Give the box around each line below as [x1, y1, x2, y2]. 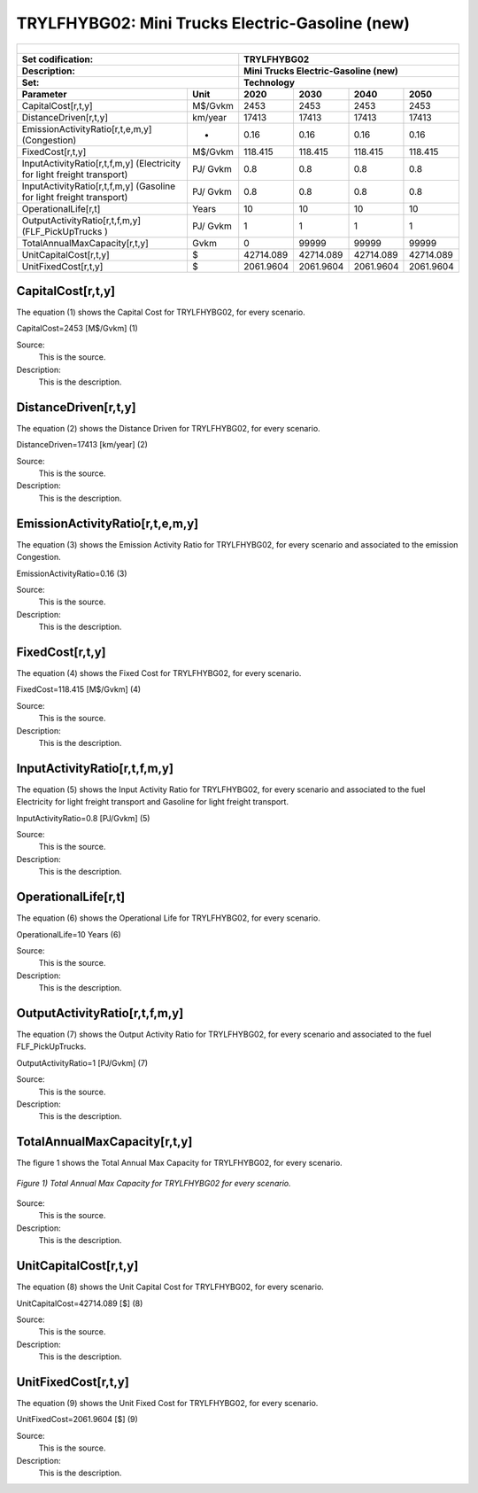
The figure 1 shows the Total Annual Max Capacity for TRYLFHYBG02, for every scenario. [16, 1157, 343, 1169]
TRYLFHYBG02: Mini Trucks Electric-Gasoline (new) [16, 13, 411, 33]
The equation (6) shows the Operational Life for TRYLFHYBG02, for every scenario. [16, 913, 320, 923]
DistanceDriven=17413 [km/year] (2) [16, 439, 148, 450]
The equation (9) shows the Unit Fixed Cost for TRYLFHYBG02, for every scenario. [16, 1397, 319, 1408]
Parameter [21, 88, 67, 100]
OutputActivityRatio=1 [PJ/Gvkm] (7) [16, 1057, 149, 1068]
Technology [243, 76, 296, 89]
